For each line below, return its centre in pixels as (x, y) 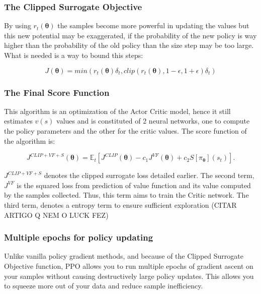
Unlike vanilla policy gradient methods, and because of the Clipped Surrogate (124, 256)
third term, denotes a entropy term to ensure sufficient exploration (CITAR (120, 204)
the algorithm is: (30, 140)
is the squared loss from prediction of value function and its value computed (134, 185)
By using (18, 25)
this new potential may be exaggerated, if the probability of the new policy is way (130, 35)
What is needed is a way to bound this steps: (74, 55)
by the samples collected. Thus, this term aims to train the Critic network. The (126, 195)
